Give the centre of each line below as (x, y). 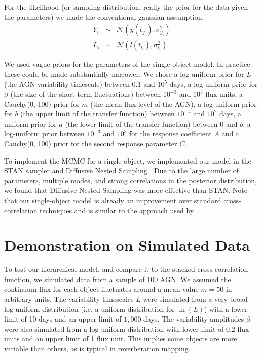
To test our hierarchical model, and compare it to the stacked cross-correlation (126, 269)
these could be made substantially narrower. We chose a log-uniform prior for (124, 74)
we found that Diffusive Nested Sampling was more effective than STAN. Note (126, 190)
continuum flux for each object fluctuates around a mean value (101, 289)
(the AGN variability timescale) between (67, 84)
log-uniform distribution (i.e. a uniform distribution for (89, 309)
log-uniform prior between (44, 133)
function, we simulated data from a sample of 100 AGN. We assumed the (118, 279)
